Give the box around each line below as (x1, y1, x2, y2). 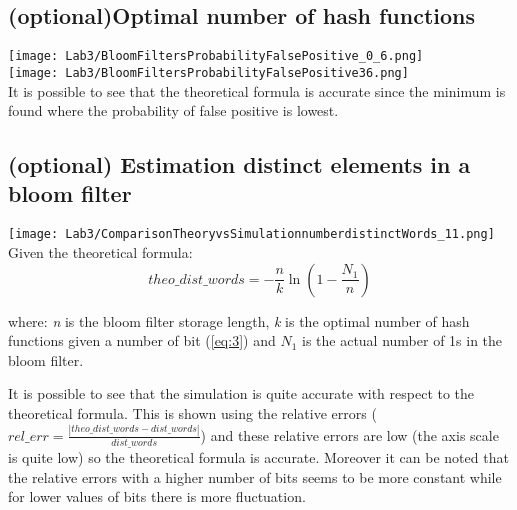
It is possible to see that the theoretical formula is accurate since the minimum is (8, 80, 506, 101)
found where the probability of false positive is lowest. (8, 100, 339, 121)
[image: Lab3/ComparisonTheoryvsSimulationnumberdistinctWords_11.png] (8, 227, 495, 242)
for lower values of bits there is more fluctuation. (8, 486, 306, 507)
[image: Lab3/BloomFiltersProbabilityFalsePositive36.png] (8, 65, 409, 80)
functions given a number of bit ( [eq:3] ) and (8, 330, 276, 351)
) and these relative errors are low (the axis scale (200, 424, 499, 445)
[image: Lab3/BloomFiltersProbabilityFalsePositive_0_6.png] (8, 49, 424, 64)
